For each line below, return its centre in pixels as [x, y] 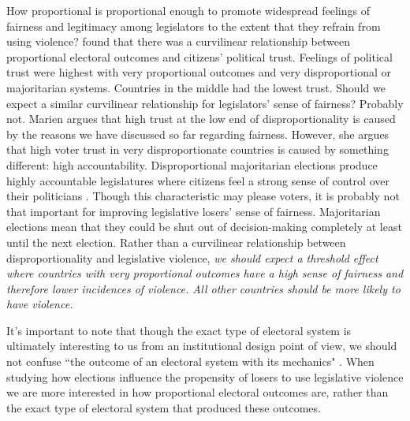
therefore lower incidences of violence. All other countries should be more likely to [203, 288]
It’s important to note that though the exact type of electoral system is [179, 330]
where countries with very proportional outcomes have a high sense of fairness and [205, 273]
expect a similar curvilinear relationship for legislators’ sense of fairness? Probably [205, 103]
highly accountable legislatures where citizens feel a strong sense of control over [198, 180]
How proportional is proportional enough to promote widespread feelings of [188, 10]
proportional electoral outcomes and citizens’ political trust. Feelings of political [199, 56]
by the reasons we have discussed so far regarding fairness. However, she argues [198, 134]
